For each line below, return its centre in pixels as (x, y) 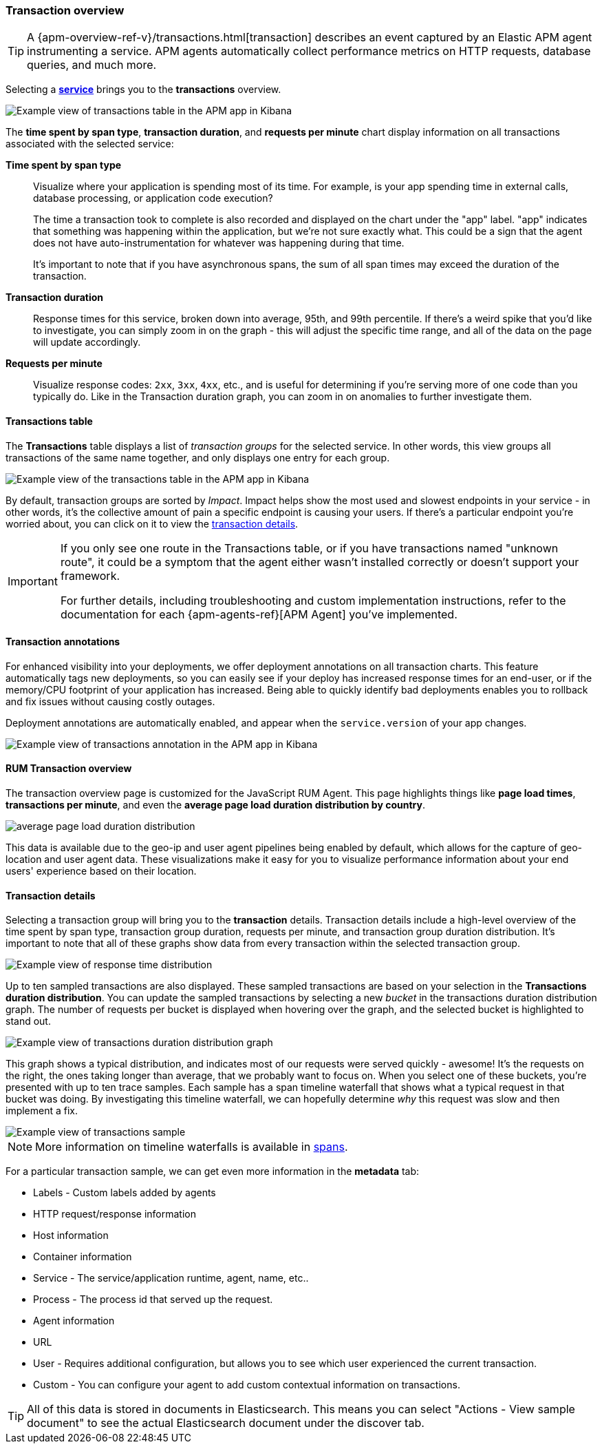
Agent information (74, 1321)
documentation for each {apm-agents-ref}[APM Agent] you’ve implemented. (259, 614)
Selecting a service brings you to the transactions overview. (143, 90)
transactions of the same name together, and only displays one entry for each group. (198, 457)
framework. (90, 575)
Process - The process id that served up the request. (153, 1300)
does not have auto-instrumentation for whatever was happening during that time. (219, 243)
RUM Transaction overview (69, 769)
